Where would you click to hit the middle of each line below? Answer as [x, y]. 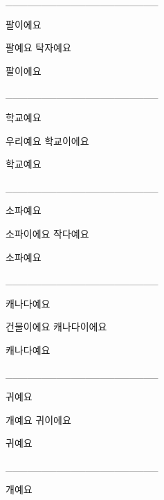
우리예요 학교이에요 [47, 140]
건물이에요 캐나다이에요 [56, 327]
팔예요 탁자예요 [38, 47]
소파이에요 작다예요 [47, 233]
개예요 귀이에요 [38, 419]
